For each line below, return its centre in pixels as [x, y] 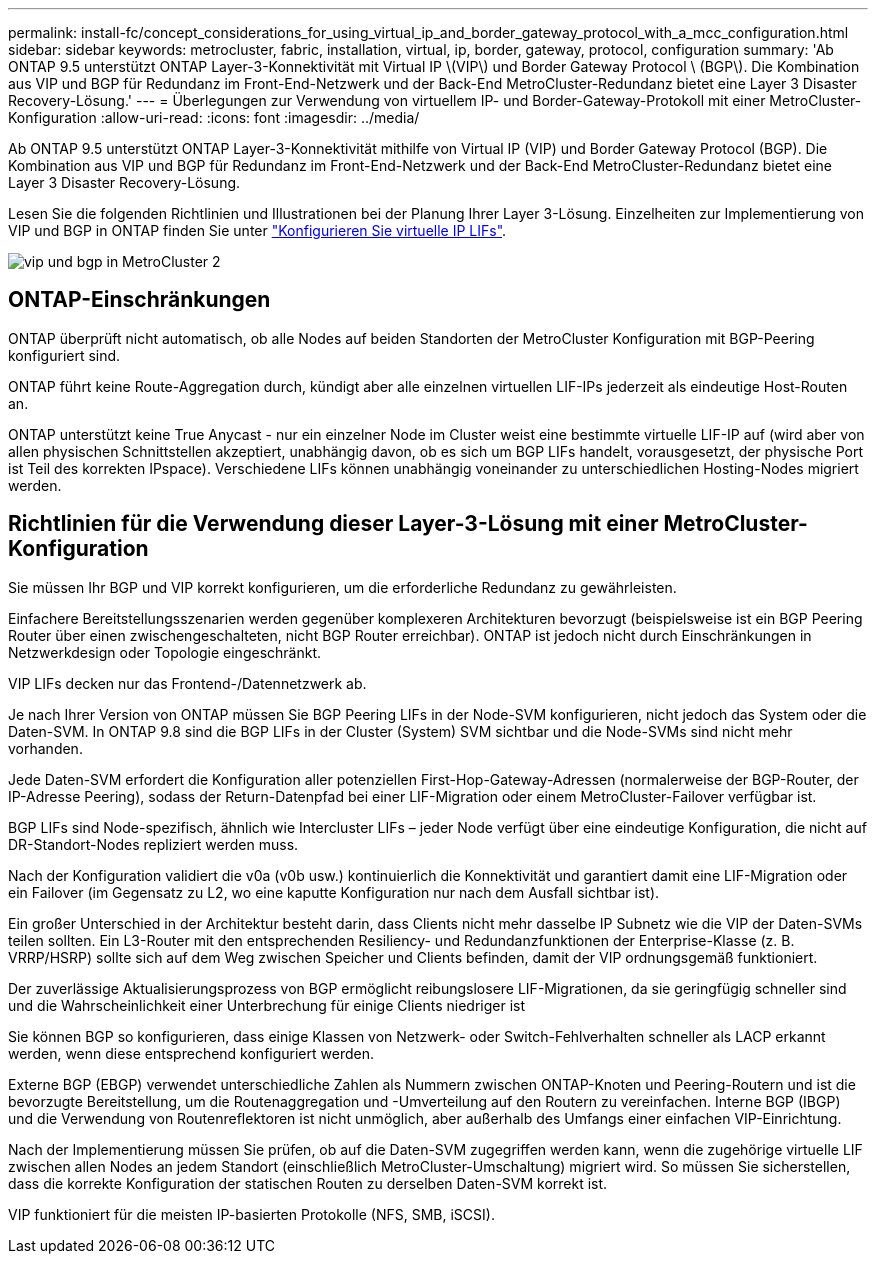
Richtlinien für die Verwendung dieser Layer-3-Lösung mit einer [333, 524]
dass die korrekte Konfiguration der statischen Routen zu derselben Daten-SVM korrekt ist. [308, 1183]
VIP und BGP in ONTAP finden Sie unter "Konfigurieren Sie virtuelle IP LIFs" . [257, 230]
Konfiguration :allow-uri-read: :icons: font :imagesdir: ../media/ [214, 117]
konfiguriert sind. [64, 355]
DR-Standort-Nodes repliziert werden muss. [153, 844]
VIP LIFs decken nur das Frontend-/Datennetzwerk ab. [187, 683]
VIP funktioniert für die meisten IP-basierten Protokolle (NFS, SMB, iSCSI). [251, 1214]
